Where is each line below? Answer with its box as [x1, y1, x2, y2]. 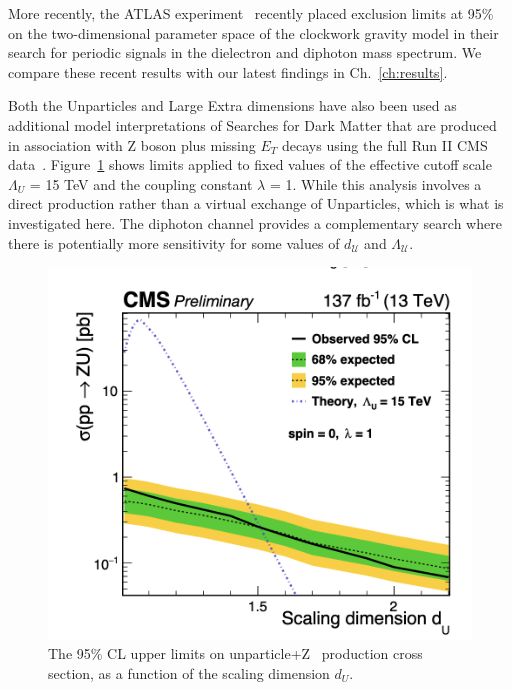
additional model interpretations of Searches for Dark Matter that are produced [8, 114, 497, 135]
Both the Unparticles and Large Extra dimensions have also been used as [8, 95, 457, 116]
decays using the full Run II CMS [281, 134, 488, 155]
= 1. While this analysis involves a [269, 173, 482, 194]
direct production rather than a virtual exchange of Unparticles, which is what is [8, 193, 504, 214]
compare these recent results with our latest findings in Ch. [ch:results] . [8, 61, 448, 82]
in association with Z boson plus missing [8, 134, 256, 155]
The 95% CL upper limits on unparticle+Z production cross [48, 643, 423, 664]
